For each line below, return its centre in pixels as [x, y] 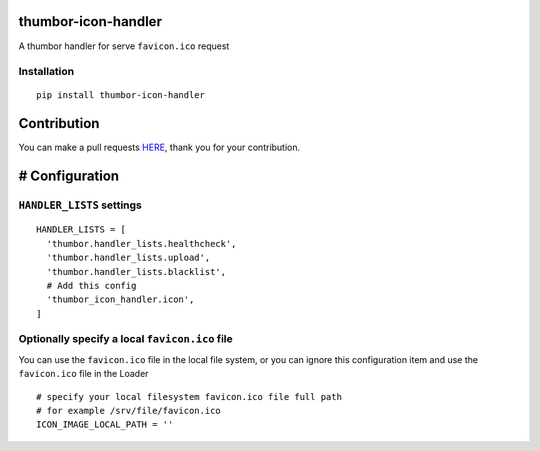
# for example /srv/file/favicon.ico [129, 410]
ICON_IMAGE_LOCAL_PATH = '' [105, 424]
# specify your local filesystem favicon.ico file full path [189, 396]
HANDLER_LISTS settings [80, 205]
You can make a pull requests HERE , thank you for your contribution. [159, 147]
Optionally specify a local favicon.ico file [126, 339]
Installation [46, 72]
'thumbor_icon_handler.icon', [120, 299]
